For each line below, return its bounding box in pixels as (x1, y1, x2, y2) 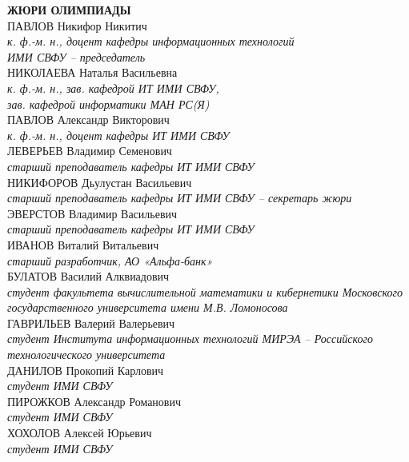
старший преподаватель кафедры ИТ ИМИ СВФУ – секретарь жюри (7, 189, 352, 206)
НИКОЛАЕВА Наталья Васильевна (7, 64, 178, 81)
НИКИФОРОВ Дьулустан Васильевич (7, 173, 192, 190)
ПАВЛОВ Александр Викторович (7, 111, 170, 128)
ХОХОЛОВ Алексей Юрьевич (7, 424, 152, 441)
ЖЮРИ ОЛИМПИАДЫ (7, 2, 131, 18)
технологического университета (7, 346, 166, 363)
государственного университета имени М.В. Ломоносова (7, 299, 288, 316)
